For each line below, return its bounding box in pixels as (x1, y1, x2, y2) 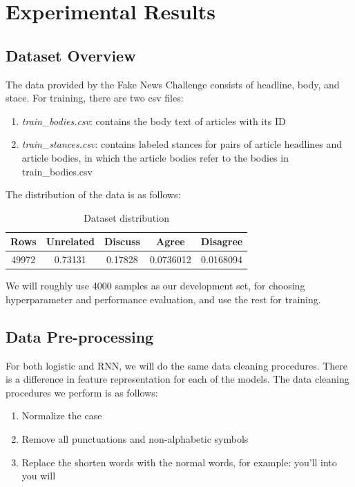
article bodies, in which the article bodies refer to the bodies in (21, 150, 289, 164)
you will (21, 468, 56, 483)
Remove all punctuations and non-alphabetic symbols (21, 432, 249, 446)
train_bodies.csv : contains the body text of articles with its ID (21, 113, 286, 128)
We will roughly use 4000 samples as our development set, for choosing (6, 278, 305, 293)
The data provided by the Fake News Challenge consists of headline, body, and (6, 77, 340, 91)
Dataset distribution (84, 210, 169, 225)
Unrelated (46, 234, 95, 249)
